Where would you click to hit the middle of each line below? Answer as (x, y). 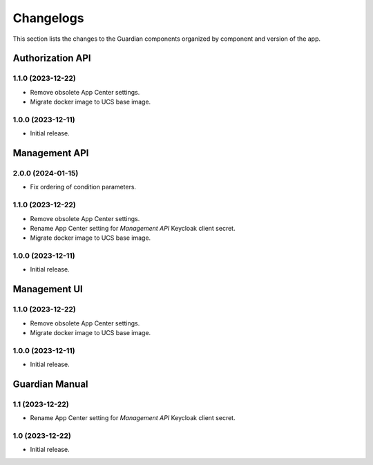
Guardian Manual (51, 384)
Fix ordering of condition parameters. (83, 187)
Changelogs (48, 18)
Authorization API (52, 58)
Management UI (48, 289)
